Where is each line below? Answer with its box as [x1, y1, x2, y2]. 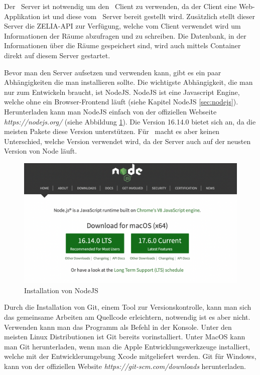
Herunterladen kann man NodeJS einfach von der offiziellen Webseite [4, 106, 217, 116]
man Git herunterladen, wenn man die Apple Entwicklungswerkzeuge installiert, [4, 341, 250, 351]
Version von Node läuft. [4, 146, 77, 156]
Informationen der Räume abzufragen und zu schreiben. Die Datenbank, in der [4, 30, 246, 41]
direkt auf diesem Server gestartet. [4, 50, 110, 60]
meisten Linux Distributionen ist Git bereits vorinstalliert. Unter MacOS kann [4, 331, 245, 342]
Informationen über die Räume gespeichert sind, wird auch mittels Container [4, 40, 241, 51]
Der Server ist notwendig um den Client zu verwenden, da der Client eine [4, 1, 237, 11]
